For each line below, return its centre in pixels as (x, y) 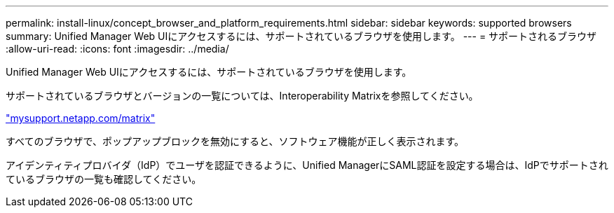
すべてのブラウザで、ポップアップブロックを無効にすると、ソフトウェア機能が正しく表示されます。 (235, 141)
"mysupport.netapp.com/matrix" (81, 118)
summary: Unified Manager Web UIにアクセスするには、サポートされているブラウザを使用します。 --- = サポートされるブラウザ (301, 36)
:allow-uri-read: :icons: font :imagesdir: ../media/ (117, 49)
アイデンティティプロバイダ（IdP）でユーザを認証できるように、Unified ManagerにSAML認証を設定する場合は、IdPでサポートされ (307, 165)
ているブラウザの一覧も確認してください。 (104, 179)
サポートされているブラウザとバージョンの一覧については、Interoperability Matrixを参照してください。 (242, 96)
